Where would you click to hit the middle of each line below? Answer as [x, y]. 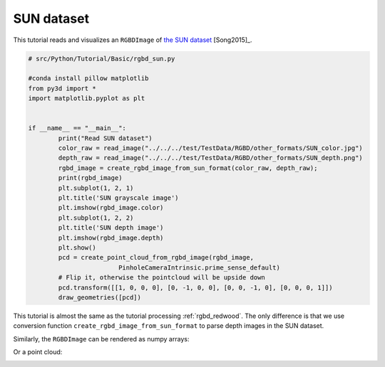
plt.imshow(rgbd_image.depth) [111, 238]
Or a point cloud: [38, 352]
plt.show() [77, 248]
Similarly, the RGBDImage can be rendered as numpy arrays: [101, 339]
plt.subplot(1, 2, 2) [96, 218]
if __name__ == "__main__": [77, 128]
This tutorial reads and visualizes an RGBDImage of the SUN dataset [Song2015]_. [133, 40]
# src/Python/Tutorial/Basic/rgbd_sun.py [102, 58]
